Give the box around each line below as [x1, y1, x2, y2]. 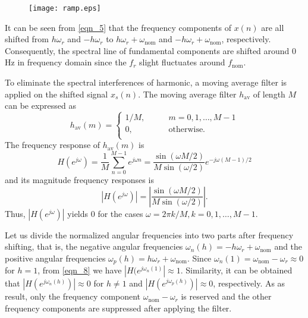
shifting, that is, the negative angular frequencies [5, 240, 183, 253]
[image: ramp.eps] [29, 4, 101, 12]
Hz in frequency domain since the [5, 56, 127, 68]
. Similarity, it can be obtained [180, 264, 293, 276]
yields [67, 207, 89, 219]
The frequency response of [5, 138, 100, 151]
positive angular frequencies [5, 251, 106, 264]
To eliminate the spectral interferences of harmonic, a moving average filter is [5, 76, 287, 89]
